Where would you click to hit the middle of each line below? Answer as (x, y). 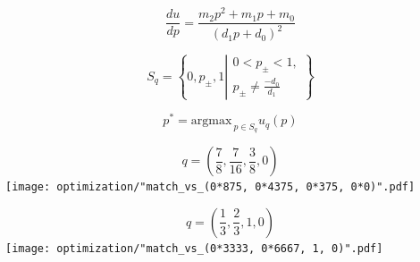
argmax (211, 121)
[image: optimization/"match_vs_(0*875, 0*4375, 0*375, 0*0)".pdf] (210, 187)
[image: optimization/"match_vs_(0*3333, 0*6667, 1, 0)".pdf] (194, 248)
